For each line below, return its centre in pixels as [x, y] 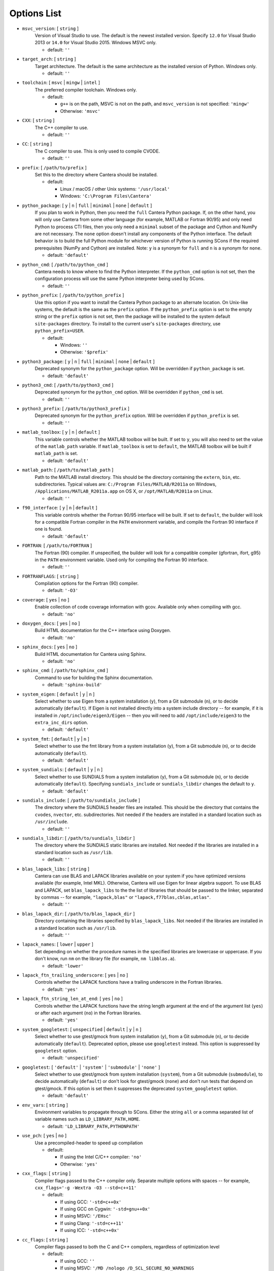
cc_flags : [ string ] [45, 1239]
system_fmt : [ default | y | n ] [56, 739]
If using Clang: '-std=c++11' [92, 1223]
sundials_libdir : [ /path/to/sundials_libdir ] [78, 838]
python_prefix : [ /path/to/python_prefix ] [73, 295]
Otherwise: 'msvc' [80, 111]
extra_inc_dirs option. [61, 722]
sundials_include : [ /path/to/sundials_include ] [81, 800]
